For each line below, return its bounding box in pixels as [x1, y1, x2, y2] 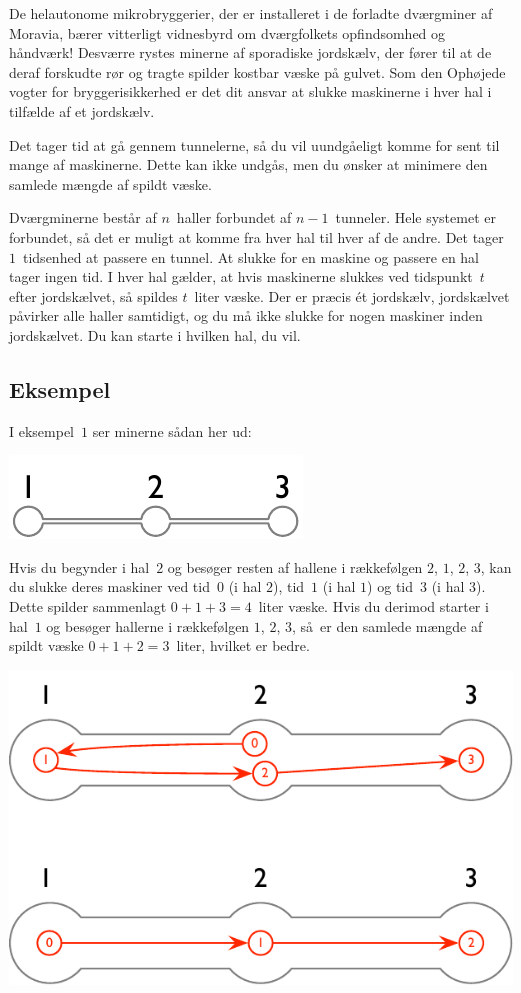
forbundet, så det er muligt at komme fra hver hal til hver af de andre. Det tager [9, 226, 504, 247]
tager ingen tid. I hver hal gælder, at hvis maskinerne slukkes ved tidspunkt [9, 266, 473, 287]
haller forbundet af [176, 207, 292, 228]
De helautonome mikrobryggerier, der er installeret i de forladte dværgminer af [9, 3, 493, 23]
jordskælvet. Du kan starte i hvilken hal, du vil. [9, 324, 301, 345]
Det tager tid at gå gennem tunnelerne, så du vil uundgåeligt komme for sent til [9, 134, 500, 155]
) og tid [367, 576, 414, 597]
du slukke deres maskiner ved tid [9, 576, 210, 597]
